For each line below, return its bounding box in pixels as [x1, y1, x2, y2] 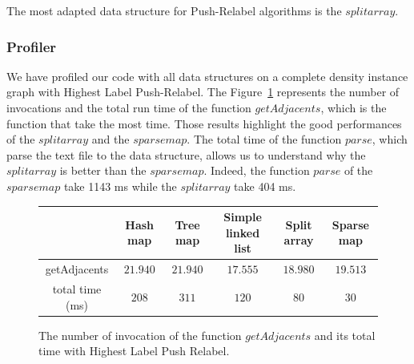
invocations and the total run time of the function [6, 99, 251, 115]
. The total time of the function [187, 131, 342, 148]
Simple [223, 208, 262, 225]
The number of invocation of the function [38, 326, 242, 343]
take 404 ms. [234, 177, 296, 194]
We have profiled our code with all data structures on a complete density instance [6, 67, 408, 84]
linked [225, 224, 260, 241]
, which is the [320, 99, 387, 115]
